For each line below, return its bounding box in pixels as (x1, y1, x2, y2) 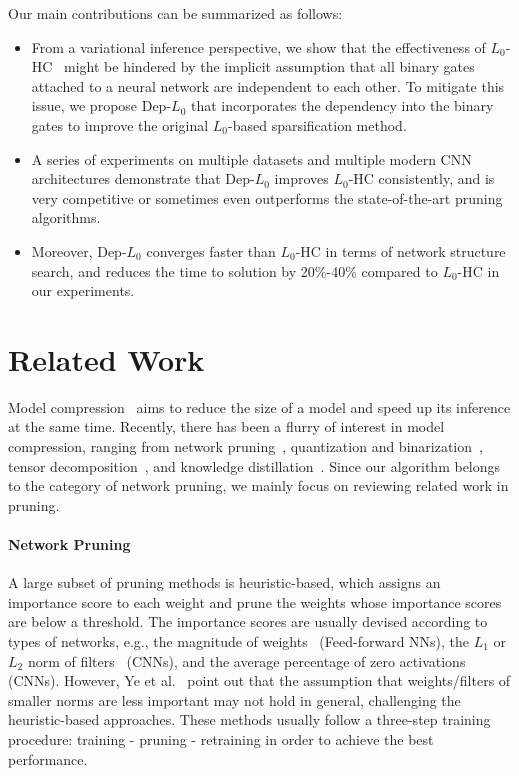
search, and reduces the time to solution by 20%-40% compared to (31, 260, 438, 281)
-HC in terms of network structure (295, 240, 506, 261)
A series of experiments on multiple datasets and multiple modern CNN (31, 148, 472, 169)
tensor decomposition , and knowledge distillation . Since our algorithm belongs (8, 455, 501, 476)
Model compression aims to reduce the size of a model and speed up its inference (8, 396, 511, 417)
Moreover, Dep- (31, 240, 127, 261)
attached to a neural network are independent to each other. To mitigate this (31, 75, 505, 96)
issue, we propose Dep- (31, 95, 172, 116)
